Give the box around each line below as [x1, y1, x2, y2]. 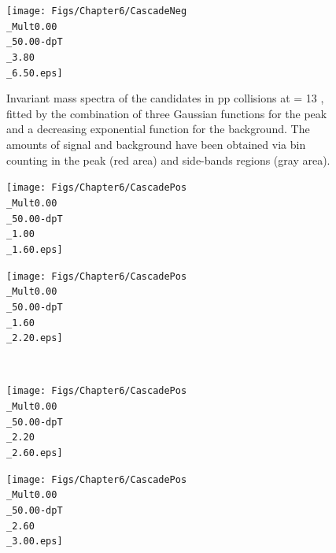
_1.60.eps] [6, 243, 63, 255]
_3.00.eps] [6, 536, 63, 547]
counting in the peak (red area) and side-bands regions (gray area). [6, 151, 330, 168]
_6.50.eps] [6, 67, 63, 79]
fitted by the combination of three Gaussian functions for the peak [6, 105, 327, 121]
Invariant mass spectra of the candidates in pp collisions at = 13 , [6, 90, 324, 106]
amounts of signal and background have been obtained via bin [6, 136, 306, 153]
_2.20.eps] [6, 332, 63, 344]
